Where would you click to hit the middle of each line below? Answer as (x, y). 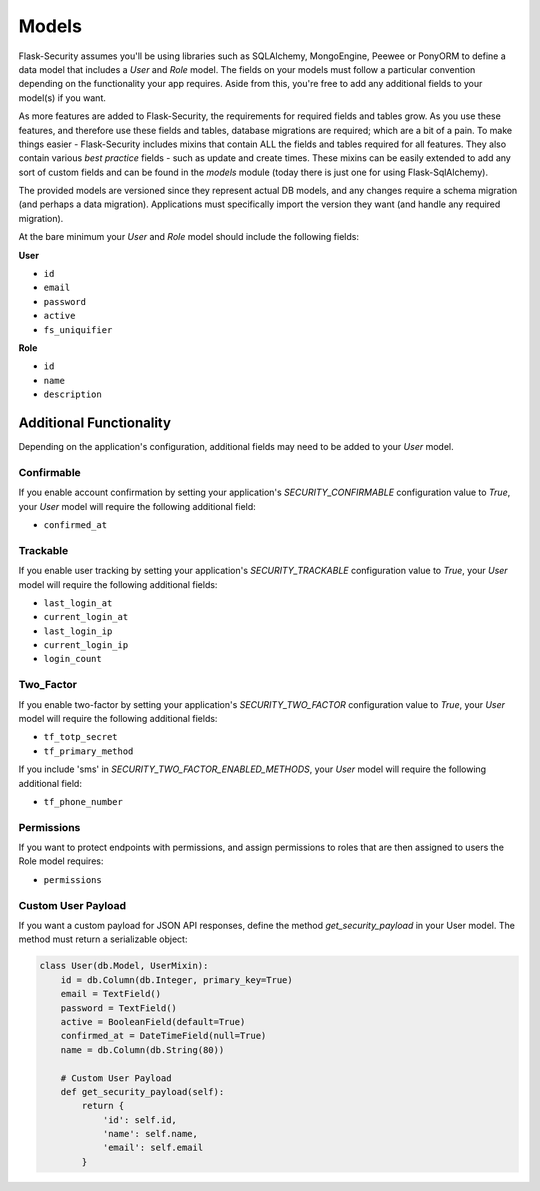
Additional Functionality (95, 422)
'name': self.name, (150, 1134)
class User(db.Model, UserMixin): (124, 966)
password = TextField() (118, 1008)
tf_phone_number (83, 801)
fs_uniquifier (78, 329)
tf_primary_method (88, 751)
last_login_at (78, 603)
